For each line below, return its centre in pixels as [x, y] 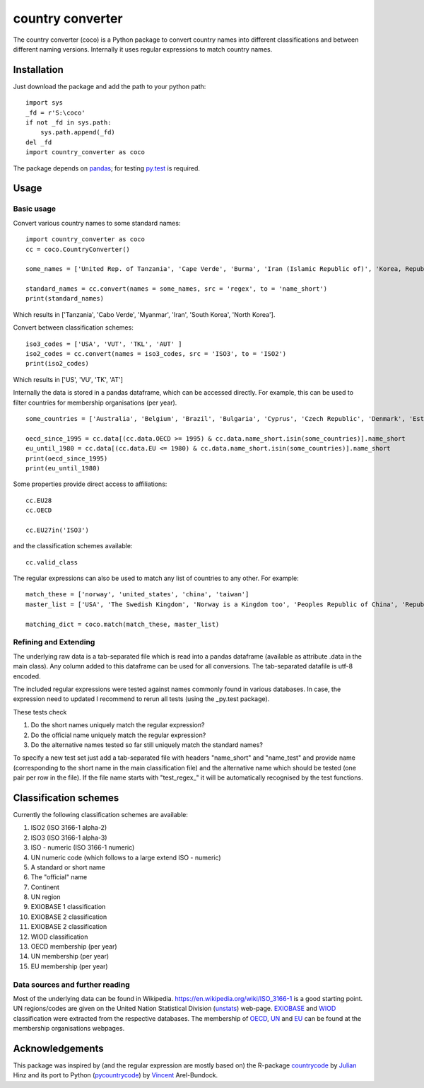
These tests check [40, 712]
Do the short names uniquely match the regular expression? [118, 725]
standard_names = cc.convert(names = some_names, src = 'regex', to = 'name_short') [177, 289]
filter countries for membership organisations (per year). [95, 403]
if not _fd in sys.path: [69, 123]
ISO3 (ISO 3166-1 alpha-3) [69, 838]
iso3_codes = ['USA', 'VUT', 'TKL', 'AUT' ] [104, 344]
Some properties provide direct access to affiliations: [90, 484]
